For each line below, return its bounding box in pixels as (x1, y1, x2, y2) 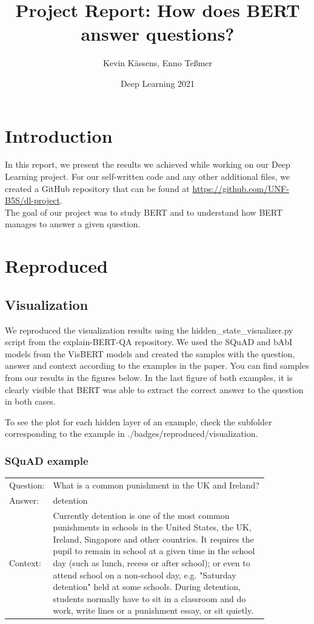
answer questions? (81, 21, 235, 46)
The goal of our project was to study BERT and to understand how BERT (5, 205, 283, 218)
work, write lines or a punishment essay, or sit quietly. (53, 604, 254, 617)
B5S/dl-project (5, 194, 60, 207)
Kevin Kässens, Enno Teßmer (102, 57, 213, 69)
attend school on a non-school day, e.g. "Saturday (53, 568, 236, 581)
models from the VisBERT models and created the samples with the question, (5, 347, 295, 360)
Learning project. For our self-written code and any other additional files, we (5, 170, 290, 183)
